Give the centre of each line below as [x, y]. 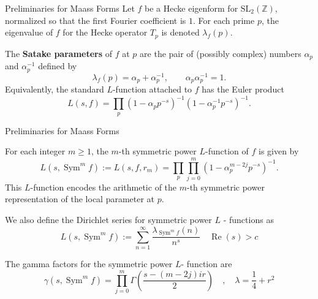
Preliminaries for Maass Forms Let [70, 8]
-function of [227, 151]
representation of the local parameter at [80, 199]
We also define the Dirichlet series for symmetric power [108, 220]
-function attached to [152, 89]
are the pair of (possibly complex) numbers [221, 53]
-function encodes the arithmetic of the [104, 187]
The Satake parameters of [59, 53]
